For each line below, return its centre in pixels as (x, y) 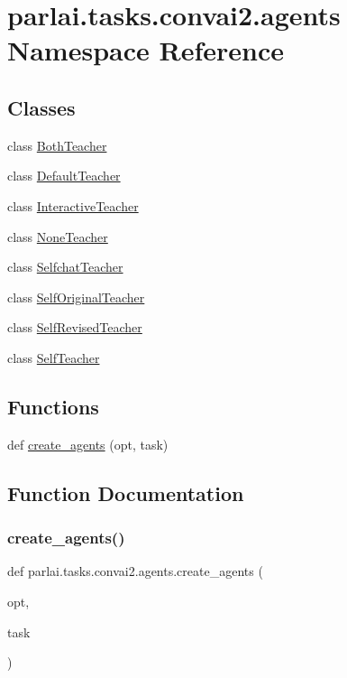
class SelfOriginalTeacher (76, 297)
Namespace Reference (146, 50)
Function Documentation (126, 492)
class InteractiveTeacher (73, 205)
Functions (53, 406)
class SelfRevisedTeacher (75, 327)
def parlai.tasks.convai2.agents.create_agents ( (135, 571)
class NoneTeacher (58, 236)
